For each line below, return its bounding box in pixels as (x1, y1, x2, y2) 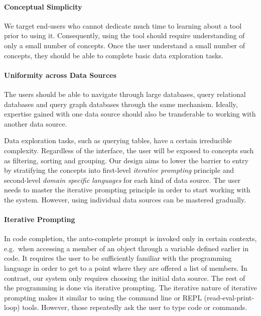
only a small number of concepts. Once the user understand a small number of (4, 40, 245, 50)
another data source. (4, 118, 67, 129)
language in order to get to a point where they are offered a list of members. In (4, 263, 247, 273)
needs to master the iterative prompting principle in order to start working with (4, 184, 250, 195)
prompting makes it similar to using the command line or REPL (4, 292, 202, 302)
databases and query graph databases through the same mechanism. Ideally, (4, 98, 238, 109)
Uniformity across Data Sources (4, 69, 116, 80)
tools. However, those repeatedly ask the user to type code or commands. (22, 302, 247, 312)
